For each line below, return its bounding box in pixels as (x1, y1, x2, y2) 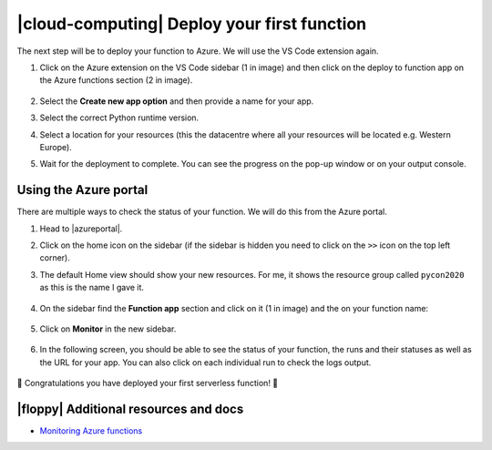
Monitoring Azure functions (39, 425, 143, 436)
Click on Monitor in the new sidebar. (39, 323, 177, 334)
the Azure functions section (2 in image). (39, 75, 193, 86)
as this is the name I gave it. (39, 282, 145, 293)
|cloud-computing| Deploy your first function (16, 14, 367, 34)
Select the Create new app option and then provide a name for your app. (39, 96, 314, 107)
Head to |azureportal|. (39, 223, 123, 234)
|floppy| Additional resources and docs (16, 401, 244, 416)
